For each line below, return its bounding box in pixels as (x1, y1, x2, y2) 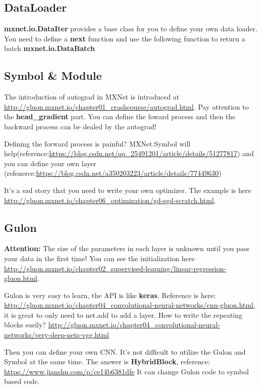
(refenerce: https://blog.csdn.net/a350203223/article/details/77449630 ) (4, 168, 222, 178)
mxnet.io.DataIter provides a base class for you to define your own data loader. (4, 23, 257, 34)
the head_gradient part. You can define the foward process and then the (4, 111, 236, 122)
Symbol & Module (4, 68, 102, 83)
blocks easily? (4, 319, 46, 330)
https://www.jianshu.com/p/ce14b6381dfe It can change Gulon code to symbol (4, 366, 249, 376)
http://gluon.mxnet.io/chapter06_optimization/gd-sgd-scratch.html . (4, 195, 216, 205)
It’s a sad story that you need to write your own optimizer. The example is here (4, 184, 251, 195)
